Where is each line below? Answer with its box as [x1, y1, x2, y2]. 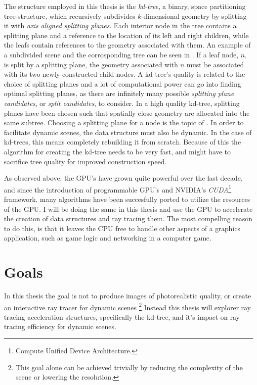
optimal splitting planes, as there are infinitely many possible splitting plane [4, 88, 234, 98]
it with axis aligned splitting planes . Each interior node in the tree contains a [4, 20, 237, 31]
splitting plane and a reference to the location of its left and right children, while [4, 30, 249, 40]
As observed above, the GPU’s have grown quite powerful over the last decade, [4, 173, 243, 183]
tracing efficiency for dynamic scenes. [4, 321, 116, 332]
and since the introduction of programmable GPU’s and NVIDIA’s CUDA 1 [4, 183, 231, 194]
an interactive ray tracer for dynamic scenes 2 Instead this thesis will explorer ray [4, 300, 251, 312]
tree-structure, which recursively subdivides [4, 10, 135, 21]
